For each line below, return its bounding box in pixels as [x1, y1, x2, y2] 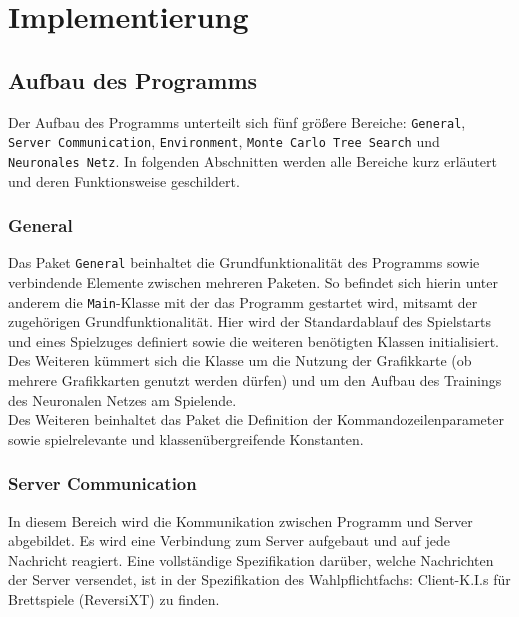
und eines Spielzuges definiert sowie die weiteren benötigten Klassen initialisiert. [8, 330, 499, 351]
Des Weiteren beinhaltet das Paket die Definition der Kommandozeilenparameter [8, 409, 504, 430]
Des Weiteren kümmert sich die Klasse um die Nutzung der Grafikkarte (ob [8, 350, 472, 371]
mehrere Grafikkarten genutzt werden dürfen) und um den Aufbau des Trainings [8, 370, 502, 391]
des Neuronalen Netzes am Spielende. [8, 389, 237, 410]
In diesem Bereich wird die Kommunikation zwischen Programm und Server [8, 510, 473, 531]
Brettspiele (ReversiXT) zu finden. [8, 589, 220, 610]
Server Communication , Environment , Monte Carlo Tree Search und [8, 131, 440, 152]
